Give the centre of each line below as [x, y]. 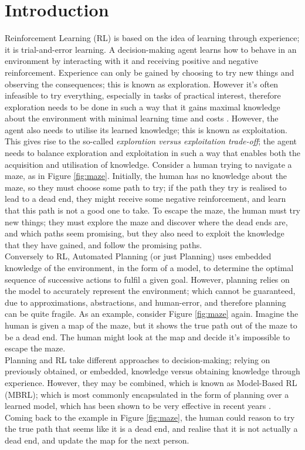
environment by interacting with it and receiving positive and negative [131, 61]
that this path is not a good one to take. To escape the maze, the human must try [152, 210]
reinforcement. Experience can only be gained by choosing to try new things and [150, 72]
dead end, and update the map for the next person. [97, 440]
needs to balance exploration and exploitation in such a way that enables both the [152, 153]
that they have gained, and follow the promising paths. [104, 244]
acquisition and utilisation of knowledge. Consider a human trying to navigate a [148, 164]
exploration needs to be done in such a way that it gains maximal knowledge [143, 106]
